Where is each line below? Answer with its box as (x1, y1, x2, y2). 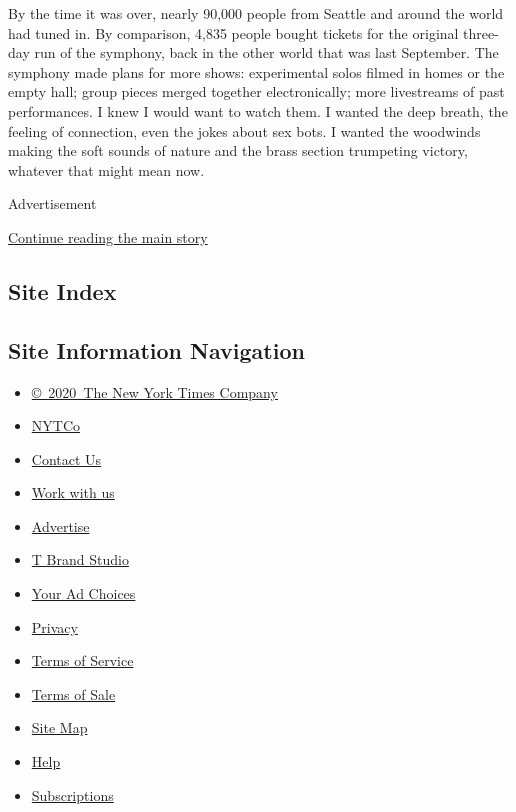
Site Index (8, 275, 117, 306)
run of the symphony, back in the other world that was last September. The (34, 42, 499, 63)
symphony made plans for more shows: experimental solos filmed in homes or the (8, 61, 505, 82)
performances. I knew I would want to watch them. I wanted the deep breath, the (8, 100, 508, 121)
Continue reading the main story (8, 226, 208, 247)
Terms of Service (31, 650, 134, 671)
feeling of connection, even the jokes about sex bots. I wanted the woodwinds (8, 120, 481, 141)
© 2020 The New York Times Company (31, 381, 278, 402)
